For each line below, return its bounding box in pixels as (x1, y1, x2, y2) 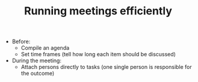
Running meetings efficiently (23, 4, 173, 18)
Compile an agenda (20, 44, 70, 51)
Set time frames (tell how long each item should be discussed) (20, 51, 176, 58)
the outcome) (20, 70, 55, 77)
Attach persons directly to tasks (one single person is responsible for (20, 63, 193, 71)
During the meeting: (11, 57, 62, 64)
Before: (11, 38, 31, 45)
